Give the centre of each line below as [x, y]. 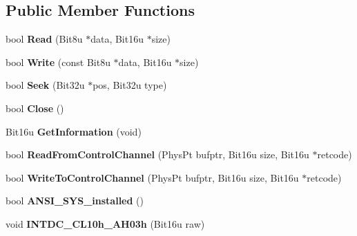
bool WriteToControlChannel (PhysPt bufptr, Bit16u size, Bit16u [152, 177]
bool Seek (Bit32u [45, 85]
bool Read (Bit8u [44, 39]
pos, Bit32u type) [130, 85]
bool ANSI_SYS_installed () [75, 201]
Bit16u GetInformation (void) [74, 131]
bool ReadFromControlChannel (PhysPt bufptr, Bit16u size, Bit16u [157, 154]
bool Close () [35, 108]
